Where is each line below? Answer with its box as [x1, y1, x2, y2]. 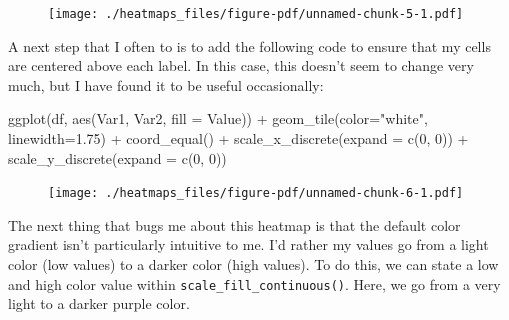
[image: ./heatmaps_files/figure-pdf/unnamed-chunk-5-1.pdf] [48, 7, 464, 21]
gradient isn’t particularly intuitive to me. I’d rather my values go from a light [8, 234, 489, 255]
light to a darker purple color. [8, 293, 190, 314]
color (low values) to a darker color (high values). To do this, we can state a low [8, 254, 499, 275]
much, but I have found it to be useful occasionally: [8, 74, 324, 95]
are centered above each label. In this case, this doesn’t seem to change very [8, 55, 474, 76]
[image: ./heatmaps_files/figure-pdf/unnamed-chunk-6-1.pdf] [48, 186, 464, 201]
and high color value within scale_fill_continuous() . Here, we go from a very [8, 273, 501, 294]
